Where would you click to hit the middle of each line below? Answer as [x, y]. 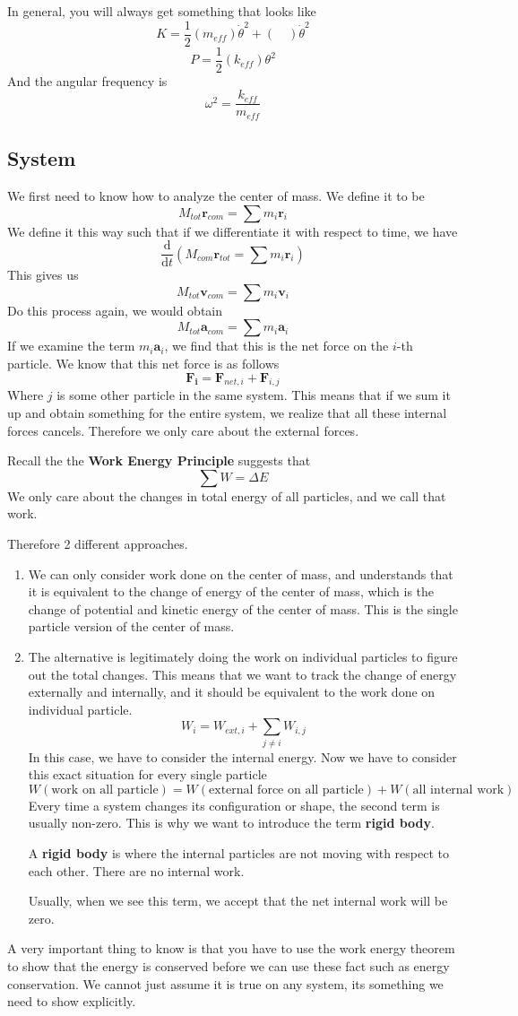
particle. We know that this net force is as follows [143, 364]
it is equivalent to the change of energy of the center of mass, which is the [231, 591]
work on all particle [105, 790]
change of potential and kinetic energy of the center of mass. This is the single [243, 608]
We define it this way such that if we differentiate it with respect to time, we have [233, 231]
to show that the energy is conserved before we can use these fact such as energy [229, 966]
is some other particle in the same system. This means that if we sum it [254, 395]
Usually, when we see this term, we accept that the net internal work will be [238, 901]
